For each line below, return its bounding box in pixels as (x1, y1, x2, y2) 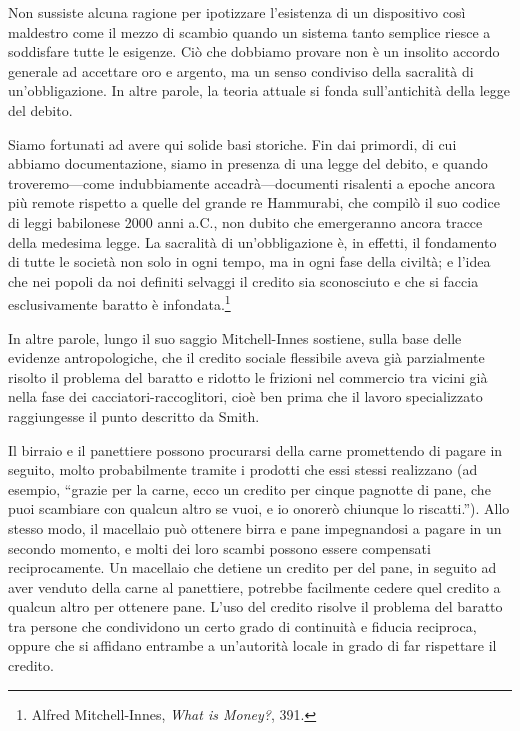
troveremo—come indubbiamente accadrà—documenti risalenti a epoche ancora (8, 172, 496, 193)
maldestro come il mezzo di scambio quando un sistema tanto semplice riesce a (8, 21, 491, 42)
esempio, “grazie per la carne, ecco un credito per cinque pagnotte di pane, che (8, 478, 491, 499)
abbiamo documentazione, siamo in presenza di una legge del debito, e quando (8, 153, 488, 174)
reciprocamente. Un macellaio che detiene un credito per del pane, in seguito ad (8, 557, 497, 578)
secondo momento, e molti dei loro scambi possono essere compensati (8, 537, 431, 558)
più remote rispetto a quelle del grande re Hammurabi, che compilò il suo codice (8, 192, 500, 213)
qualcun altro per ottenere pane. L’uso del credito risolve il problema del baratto (8, 596, 503, 617)
